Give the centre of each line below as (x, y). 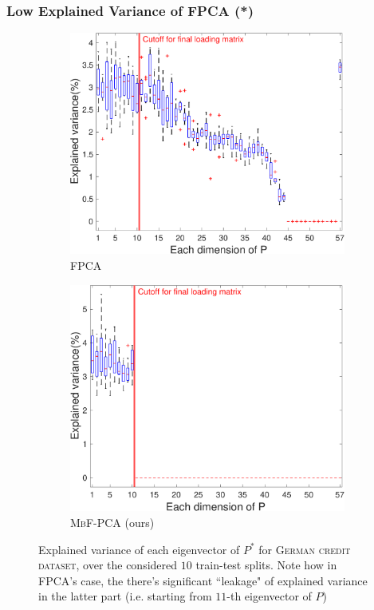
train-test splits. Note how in (266, 565)
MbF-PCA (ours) (112, 522)
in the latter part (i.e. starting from (125, 596)
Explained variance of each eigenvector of (139, 549)
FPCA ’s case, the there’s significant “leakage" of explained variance (203, 580)
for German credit (305, 549)
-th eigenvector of (269, 596)
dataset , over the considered (108, 565)
